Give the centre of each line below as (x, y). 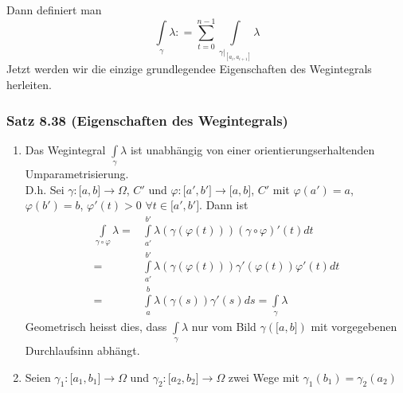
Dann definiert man (54, 10)
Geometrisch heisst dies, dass (96, 326)
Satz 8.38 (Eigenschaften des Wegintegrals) (147, 120)
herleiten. (29, 85)
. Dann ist (224, 205)
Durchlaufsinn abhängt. (82, 350)
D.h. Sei (45, 189)
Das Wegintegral (65, 149)
